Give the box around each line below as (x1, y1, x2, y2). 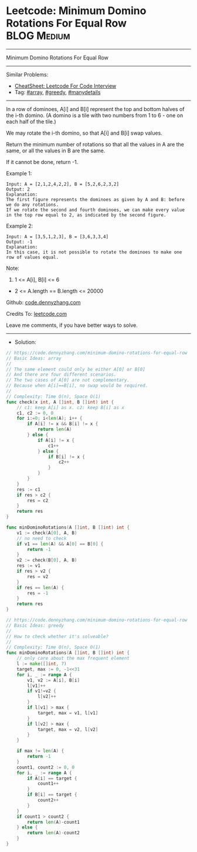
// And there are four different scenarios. (6, 372, 117, 377)
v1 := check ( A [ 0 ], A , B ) (16, 530, 77, 536)
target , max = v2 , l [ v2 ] (37, 726, 98, 733)
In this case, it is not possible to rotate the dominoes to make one (6, 249, 182, 255)
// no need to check (16, 535, 67, 542)
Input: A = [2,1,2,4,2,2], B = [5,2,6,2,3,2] (6, 181, 119, 187)
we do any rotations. (6, 202, 59, 208)
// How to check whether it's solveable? (6, 633, 109, 639)
